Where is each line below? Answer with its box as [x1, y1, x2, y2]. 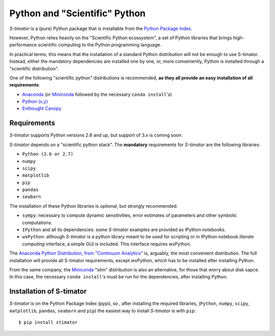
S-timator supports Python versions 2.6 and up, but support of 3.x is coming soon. [9, 132, 183, 138]
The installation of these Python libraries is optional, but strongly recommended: [9, 203, 178, 209]
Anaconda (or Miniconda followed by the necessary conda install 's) [22, 91, 172, 97]
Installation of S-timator [9, 287, 87, 296]
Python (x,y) [22, 98, 48, 104]
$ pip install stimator [18, 320, 78, 325]
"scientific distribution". [9, 65, 59, 71]
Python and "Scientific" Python [9, 8, 146, 19]
